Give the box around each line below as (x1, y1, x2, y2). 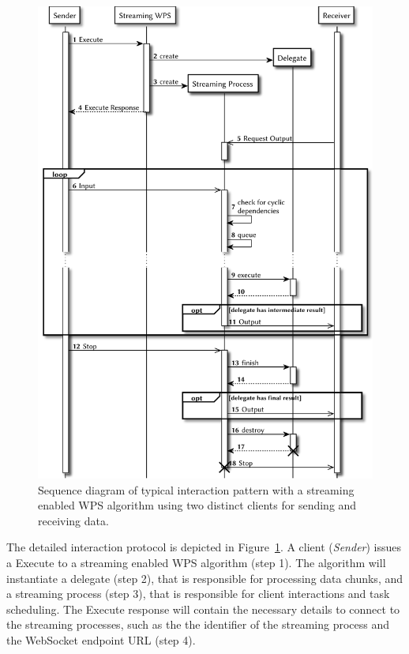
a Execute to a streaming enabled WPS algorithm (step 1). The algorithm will (6, 554, 386, 570)
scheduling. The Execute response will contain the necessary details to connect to (6, 600, 400, 617)
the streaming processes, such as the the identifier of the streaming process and (6, 616, 390, 633)
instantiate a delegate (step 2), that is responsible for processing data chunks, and (6, 569, 403, 586)
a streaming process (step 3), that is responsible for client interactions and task (6, 585, 390, 602)
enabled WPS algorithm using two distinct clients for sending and (38, 497, 357, 513)
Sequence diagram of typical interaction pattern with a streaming (38, 481, 355, 498)
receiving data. (38, 512, 109, 528)
